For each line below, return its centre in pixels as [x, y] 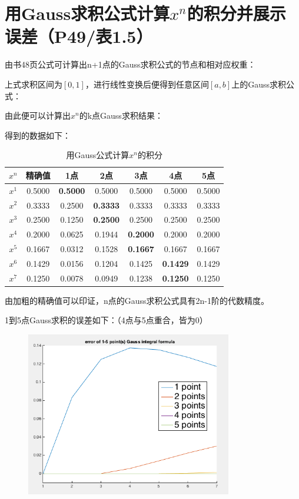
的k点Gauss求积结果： [121, 115]
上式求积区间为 [34, 84]
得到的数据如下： [38, 135]
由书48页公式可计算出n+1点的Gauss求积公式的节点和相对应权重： [130, 64]
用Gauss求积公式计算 [87, 13]
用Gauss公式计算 [98, 155]
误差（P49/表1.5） [79, 36]
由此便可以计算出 [38, 115]
